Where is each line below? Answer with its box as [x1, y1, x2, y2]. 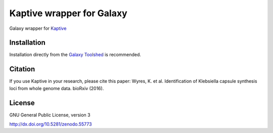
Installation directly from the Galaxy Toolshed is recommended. [9, 52, 142, 58]
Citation [9, 65, 35, 73]
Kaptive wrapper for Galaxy [9, 8, 127, 19]
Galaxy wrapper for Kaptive [9, 25, 67, 31]
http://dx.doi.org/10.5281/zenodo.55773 [9, 121, 92, 127]
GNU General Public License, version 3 [9, 112, 90, 118]
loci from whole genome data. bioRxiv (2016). [9, 85, 104, 91]
